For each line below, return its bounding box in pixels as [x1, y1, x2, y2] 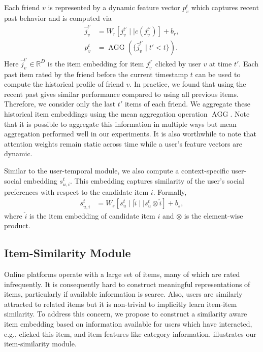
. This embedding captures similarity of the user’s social [70, 175, 244, 186]
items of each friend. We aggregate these [124, 98, 251, 109]
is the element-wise [184, 210, 243, 221]
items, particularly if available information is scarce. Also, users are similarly [4, 289, 243, 299]
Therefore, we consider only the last [4, 98, 116, 109]
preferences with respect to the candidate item [4, 186, 149, 197]
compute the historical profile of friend [4, 79, 124, 89]
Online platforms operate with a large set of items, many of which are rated [4, 268, 240, 279]
